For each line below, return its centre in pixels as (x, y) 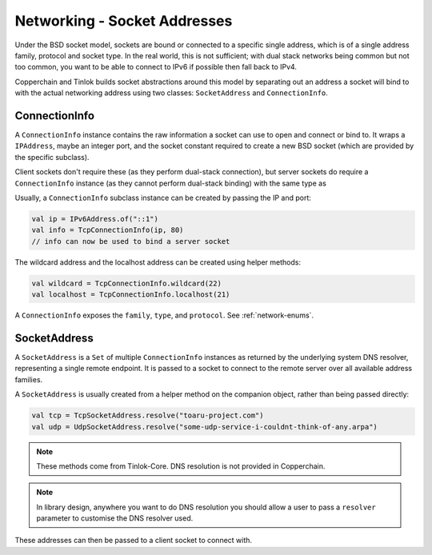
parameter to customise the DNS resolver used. (115, 518)
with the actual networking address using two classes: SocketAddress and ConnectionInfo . (171, 93)
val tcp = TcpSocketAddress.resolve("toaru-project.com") (148, 415)
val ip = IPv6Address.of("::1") (95, 219)
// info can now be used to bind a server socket (131, 241)
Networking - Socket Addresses (124, 21)
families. (29, 379)
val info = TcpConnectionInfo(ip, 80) (108, 230)
